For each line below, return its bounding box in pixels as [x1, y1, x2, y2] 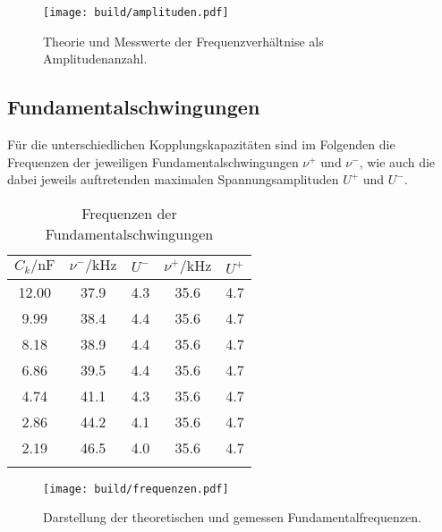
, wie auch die [359, 152, 436, 171]
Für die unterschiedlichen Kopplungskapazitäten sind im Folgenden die [7, 135, 395, 154]
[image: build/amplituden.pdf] [43, 6, 229, 19]
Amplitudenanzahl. [43, 49, 148, 68]
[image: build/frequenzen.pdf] [43, 482, 229, 495]
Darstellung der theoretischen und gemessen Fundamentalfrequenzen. [43, 508, 421, 527]
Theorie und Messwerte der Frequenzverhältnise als [43, 31, 324, 50]
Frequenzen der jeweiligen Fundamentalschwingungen [7, 152, 299, 171]
